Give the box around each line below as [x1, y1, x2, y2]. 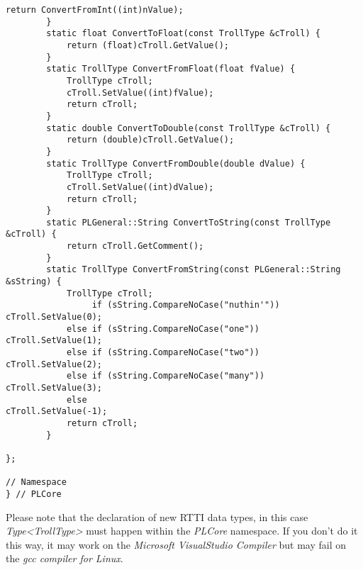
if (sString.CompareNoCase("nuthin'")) [91, 300, 280, 311]
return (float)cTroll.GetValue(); [66, 40, 229, 50]
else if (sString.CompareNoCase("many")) [66, 371, 265, 381]
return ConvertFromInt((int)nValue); [6, 5, 184, 15]
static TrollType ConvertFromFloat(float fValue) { [46, 64, 296, 74]
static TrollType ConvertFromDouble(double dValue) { [46, 158, 306, 169]
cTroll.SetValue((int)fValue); [66, 87, 214, 98]
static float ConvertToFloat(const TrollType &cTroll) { [46, 28, 320, 39]
